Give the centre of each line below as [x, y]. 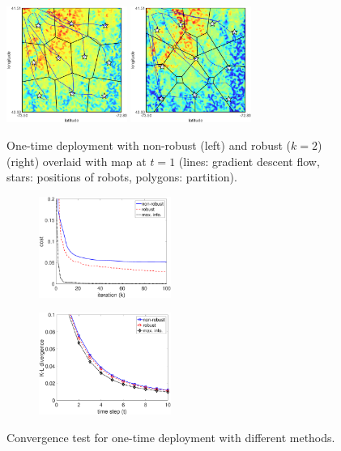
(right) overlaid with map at [77, 161]
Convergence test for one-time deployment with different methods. [171, 437]
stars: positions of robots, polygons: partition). [122, 177]
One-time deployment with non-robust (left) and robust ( [149, 145]
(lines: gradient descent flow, [249, 161]
